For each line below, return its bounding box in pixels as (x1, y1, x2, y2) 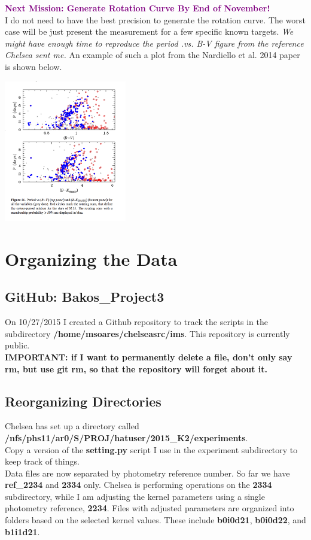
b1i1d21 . (5, 525, 40, 538)
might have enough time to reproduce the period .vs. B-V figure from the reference (5, 37, 304, 49)
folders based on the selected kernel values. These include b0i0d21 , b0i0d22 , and (5, 514, 306, 526)
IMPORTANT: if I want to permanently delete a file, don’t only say (5, 350, 292, 363)
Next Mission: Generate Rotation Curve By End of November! (5, 2, 270, 14)
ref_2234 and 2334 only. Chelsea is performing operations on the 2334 (5, 478, 272, 491)
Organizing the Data (5, 246, 178, 271)
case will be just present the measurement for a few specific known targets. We (5, 25, 294, 38)
